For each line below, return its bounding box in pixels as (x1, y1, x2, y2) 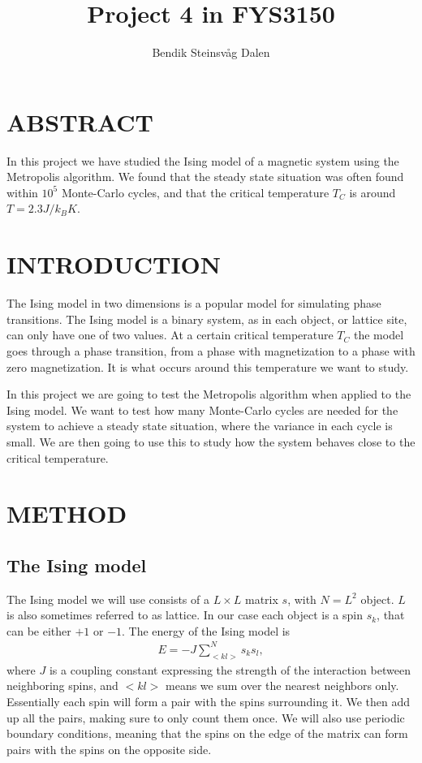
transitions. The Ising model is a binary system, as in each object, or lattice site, (6, 310, 407, 327)
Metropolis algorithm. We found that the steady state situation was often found (6, 168, 404, 185)
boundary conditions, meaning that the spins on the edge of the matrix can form (6, 725, 408, 742)
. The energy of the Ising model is (122, 622, 291, 639)
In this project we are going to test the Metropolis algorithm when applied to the (6, 386, 411, 403)
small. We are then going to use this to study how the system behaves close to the (6, 433, 416, 450)
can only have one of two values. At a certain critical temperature (6, 326, 334, 343)
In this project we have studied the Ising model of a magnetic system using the (6, 152, 399, 169)
